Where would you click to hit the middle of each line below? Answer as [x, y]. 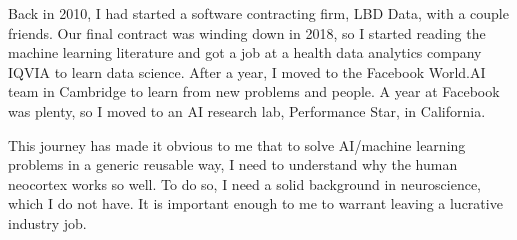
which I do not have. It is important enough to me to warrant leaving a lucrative [255, 203]
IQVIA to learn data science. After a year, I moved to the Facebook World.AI [247, 71]
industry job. [47, 222]
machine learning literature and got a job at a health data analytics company [245, 52]
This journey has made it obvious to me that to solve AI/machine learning [237, 144]
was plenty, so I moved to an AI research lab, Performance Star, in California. [247, 110]
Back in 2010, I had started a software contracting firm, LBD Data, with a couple [258, 13]
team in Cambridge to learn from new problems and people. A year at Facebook [254, 91]
